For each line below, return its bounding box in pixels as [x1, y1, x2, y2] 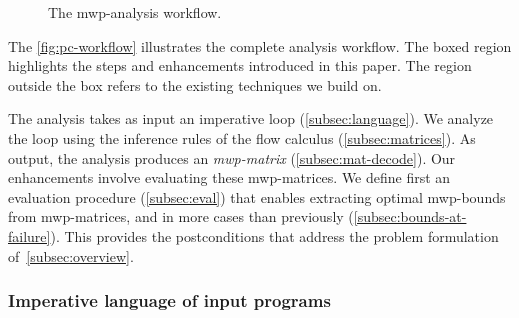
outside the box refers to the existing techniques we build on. [8, 74, 382, 95]
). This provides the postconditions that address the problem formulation [50, 225, 499, 246]
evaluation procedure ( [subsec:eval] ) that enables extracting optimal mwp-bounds [8, 186, 506, 207]
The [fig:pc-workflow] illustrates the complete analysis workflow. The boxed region [8, 35, 512, 56]
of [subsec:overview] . [8, 245, 134, 266]
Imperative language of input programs [8, 288, 331, 313]
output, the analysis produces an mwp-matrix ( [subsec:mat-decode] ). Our [8, 147, 456, 168]
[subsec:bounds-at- [353, 206, 467, 227]
